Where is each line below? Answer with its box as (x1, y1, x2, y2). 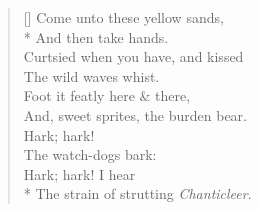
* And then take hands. (23, 26, 169, 47)
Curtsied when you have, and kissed (23, 46, 244, 67)
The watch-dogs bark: (23, 144, 157, 165)
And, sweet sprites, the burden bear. (23, 104, 247, 125)
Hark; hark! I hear (23, 163, 136, 184)
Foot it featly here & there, (23, 85, 191, 106)
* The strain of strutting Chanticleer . (23, 183, 252, 204)
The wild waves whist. (23, 65, 160, 86)
